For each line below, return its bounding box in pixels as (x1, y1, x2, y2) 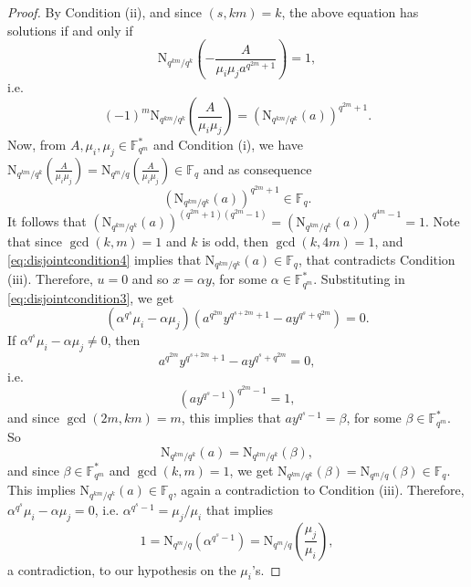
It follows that (7, 212, 87, 231)
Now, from (7, 135, 67, 154)
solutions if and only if (7, 20, 133, 39)
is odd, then (202, 232, 269, 251)
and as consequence (203, 159, 312, 178)
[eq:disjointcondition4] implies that (7, 249, 202, 268)
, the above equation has (281, 3, 419, 21)
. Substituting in (313, 269, 405, 288)
